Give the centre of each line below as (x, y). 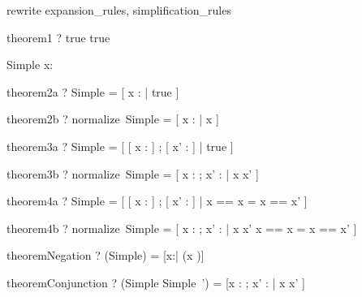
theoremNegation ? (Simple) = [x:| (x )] (106, 255)
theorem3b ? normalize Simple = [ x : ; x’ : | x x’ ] (133, 173)
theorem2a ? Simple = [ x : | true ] (93, 91)
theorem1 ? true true (58, 37)
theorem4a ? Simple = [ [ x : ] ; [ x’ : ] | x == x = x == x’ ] (157, 201)
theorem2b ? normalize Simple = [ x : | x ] (113, 119)
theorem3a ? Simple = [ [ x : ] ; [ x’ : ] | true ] (120, 146)
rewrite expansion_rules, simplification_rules (119, 10)
